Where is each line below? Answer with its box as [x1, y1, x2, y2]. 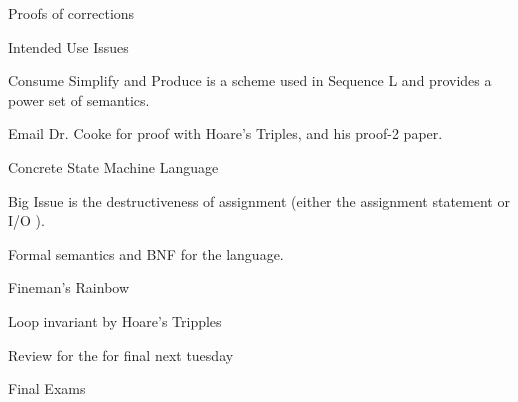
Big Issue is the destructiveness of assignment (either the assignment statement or [8, 190, 510, 211]
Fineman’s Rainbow [8, 277, 130, 298]
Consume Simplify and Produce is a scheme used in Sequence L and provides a [8, 70, 492, 91]
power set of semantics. [8, 89, 150, 110]
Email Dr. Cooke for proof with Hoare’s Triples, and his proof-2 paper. [8, 123, 443, 144]
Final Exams [8, 378, 86, 399]
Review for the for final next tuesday [8, 344, 234, 365]
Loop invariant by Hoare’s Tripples [8, 310, 222, 331]
